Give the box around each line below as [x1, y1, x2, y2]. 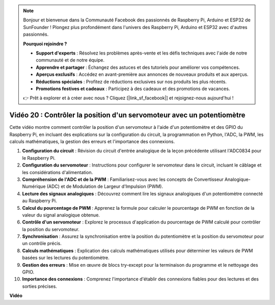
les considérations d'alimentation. [22, 169, 93, 175]
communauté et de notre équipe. [36, 57, 105, 63]
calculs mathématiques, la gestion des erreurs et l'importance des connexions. [9, 138, 175, 145]
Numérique [22, 183, 46, 189]
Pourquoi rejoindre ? [23, 41, 67, 47]
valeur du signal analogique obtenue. [22, 212, 100, 218]
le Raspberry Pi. [22, 155, 56, 161]
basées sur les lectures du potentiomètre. [22, 255, 109, 261]
